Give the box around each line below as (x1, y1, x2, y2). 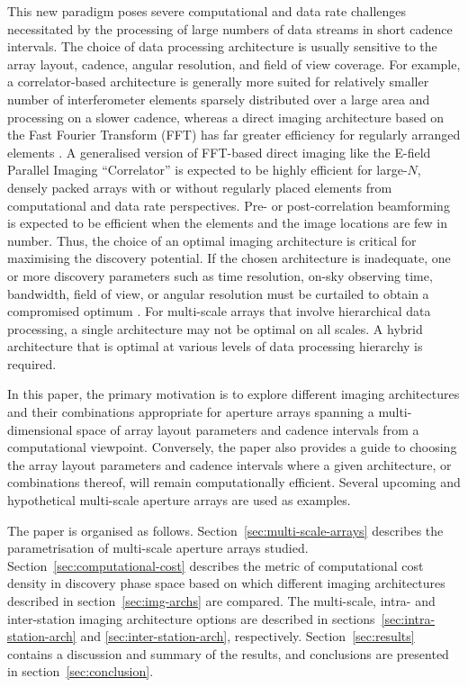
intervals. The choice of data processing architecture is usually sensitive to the (7, 37, 437, 56)
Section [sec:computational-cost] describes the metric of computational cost (7, 556, 424, 574)
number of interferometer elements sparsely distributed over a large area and (7, 89, 430, 108)
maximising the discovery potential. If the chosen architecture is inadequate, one (7, 249, 451, 267)
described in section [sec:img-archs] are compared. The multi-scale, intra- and (7, 592, 436, 610)
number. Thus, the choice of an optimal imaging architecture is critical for (7, 231, 417, 249)
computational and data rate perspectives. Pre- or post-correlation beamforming (7, 195, 450, 214)
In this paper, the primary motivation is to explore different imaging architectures (7, 384, 460, 403)
